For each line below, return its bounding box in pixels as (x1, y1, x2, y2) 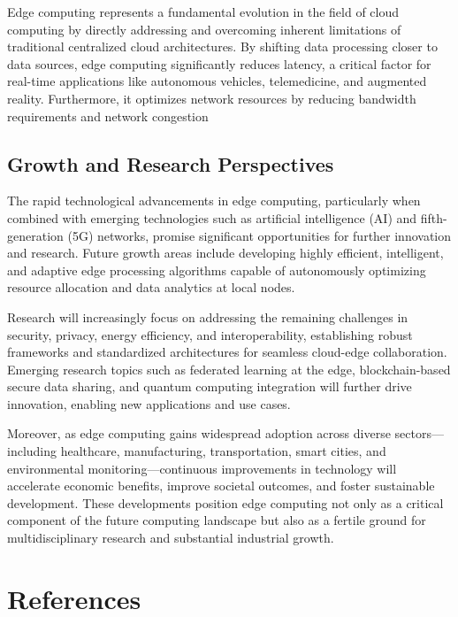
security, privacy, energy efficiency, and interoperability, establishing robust (7, 325, 413, 343)
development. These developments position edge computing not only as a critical (7, 493, 444, 512)
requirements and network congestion (7, 106, 209, 125)
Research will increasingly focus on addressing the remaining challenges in (7, 307, 408, 326)
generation (7, 226, 64, 244)
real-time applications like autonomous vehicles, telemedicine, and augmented (7, 72, 427, 90)
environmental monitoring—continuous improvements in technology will (7, 459, 397, 477)
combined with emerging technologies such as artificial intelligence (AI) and (7, 208, 417, 227)
